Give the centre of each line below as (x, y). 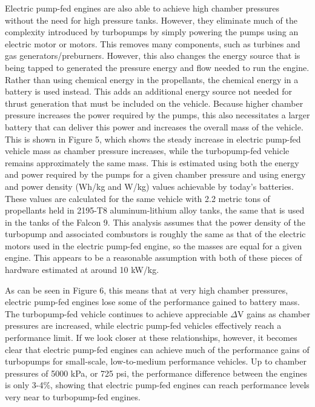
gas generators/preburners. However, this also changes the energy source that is (153, 55)
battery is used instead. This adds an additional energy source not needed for (148, 91)
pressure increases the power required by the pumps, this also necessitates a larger (157, 115)
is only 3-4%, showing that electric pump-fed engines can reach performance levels (157, 385)
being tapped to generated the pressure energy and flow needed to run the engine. (157, 67)
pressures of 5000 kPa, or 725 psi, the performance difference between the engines (156, 373)
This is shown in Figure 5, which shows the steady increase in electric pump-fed (153, 139)
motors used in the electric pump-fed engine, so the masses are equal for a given (154, 245)
